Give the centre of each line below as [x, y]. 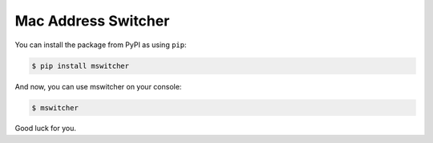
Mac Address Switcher [92, 21]
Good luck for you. [45, 129]
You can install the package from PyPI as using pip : [101, 45]
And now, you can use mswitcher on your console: [98, 86]
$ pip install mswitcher [81, 66]
